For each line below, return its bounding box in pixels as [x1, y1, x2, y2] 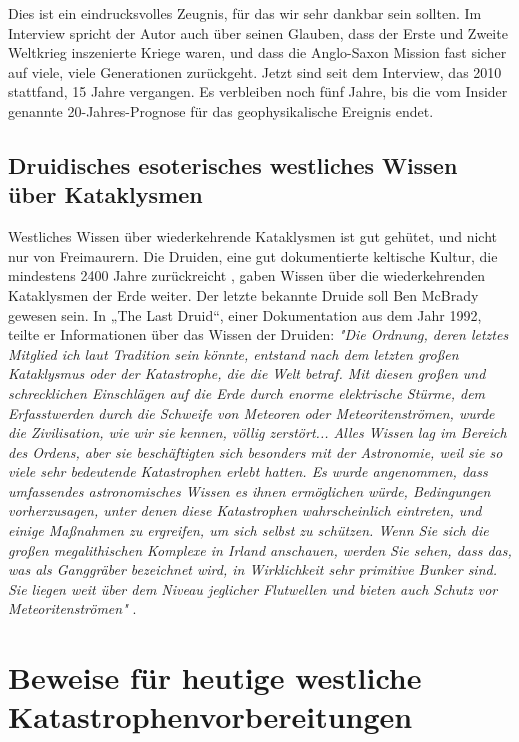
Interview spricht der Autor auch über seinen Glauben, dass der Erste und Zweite [8, 22, 508, 43]
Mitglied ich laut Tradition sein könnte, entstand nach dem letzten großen [8, 343, 459, 364]
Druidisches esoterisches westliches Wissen [8, 149, 458, 180]
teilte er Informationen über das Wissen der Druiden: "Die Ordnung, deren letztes [8, 324, 509, 345]
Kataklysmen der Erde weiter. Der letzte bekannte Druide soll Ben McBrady [8, 284, 479, 305]
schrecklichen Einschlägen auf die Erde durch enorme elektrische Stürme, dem [8, 382, 486, 403]
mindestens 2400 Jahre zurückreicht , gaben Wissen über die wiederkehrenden [8, 265, 486, 286]
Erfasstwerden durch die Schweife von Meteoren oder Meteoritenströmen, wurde [8, 402, 495, 423]
